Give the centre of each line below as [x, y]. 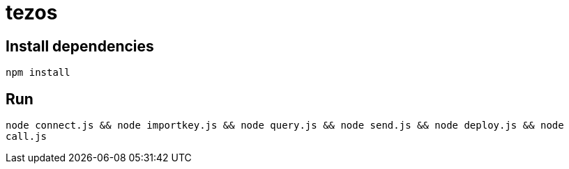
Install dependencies [80, 46]
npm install [38, 73]
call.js [26, 137]
